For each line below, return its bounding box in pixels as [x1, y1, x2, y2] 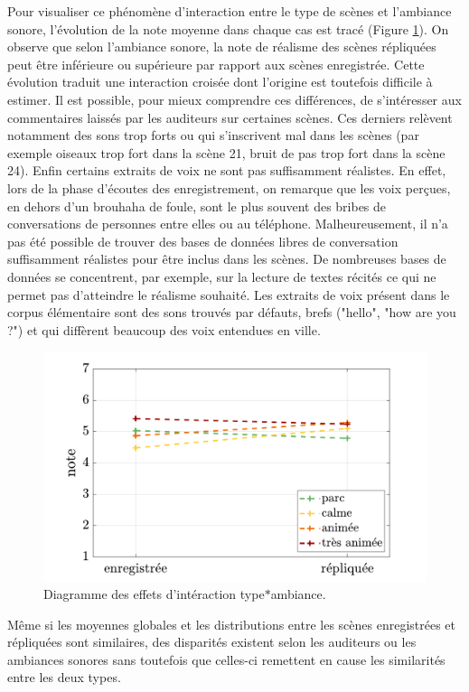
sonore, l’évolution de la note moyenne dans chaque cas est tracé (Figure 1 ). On [7, 19, 449, 38]
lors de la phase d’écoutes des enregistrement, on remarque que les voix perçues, [7, 178, 451, 197]
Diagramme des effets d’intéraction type [43, 584, 265, 603]
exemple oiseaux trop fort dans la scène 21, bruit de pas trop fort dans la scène [7, 143, 446, 162]
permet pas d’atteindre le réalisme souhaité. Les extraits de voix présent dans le [7, 285, 450, 304]
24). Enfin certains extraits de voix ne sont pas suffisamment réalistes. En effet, [7, 161, 446, 180]
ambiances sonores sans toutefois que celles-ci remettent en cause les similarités [7, 650, 446, 669]
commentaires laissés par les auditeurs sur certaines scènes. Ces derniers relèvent [7, 108, 453, 126]
